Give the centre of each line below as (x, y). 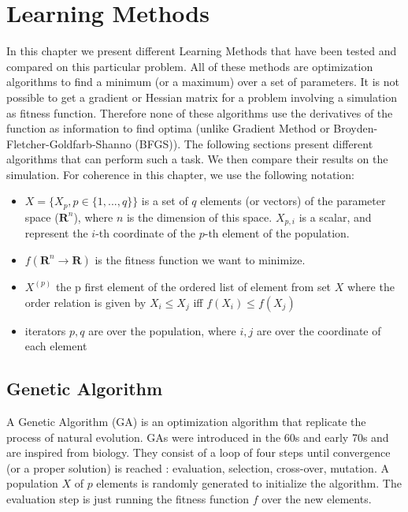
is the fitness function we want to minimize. (200, 259)
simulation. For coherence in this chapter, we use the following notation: (180, 174)
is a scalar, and (335, 217)
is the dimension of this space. (199, 217)
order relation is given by (85, 302)
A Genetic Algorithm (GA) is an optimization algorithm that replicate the (186, 421)
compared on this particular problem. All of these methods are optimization (190, 66)
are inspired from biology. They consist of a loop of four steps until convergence (198, 452)
